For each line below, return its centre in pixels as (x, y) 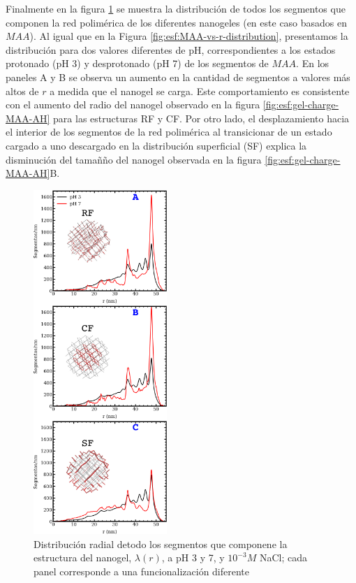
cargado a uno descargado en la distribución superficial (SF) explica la (156, 145)
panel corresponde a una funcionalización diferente (142, 571)
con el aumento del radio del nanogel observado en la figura (133, 105)
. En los (313, 63)
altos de (22, 91)
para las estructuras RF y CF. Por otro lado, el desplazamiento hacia (201, 118)
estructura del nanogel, (83, 557)
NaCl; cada (283, 557)
